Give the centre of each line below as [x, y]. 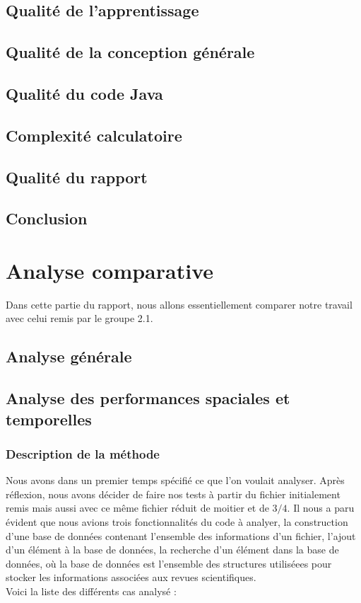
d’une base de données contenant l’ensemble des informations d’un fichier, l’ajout [181, 535]
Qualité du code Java [84, 93]
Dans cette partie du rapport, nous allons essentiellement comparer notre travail [179, 304]
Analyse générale [69, 356]
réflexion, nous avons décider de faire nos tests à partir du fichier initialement [173, 494]
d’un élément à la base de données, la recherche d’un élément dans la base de [172, 550]
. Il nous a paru [321, 508]
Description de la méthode [83, 453]
